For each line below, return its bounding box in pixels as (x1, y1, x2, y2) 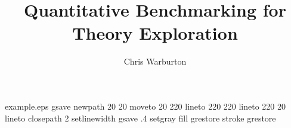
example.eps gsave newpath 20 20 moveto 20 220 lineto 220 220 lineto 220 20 (5, 100, 286, 112)
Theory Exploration (72, 21, 238, 45)
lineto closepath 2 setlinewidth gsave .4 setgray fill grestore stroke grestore (5, 111, 276, 124)
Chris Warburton (123, 55, 187, 68)
